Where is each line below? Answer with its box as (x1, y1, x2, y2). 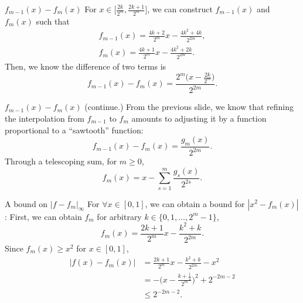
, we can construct (147, 3, 213, 15)
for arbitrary (97, 210, 142, 222)
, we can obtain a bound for (145, 197, 245, 209)
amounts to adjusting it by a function (131, 112, 267, 124)
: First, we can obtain (5, 210, 82, 222)
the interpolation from (5, 112, 84, 124)
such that (36, 15, 70, 27)
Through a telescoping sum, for (5, 155, 117, 167)
